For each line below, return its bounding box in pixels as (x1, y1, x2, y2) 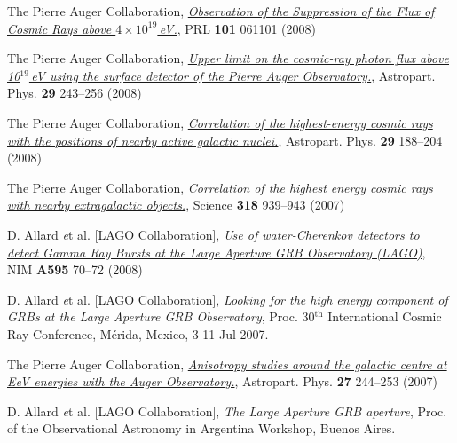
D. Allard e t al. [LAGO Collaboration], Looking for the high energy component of (7, 289, 448, 308)
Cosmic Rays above (7, 19, 112, 37)
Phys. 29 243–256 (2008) (7, 83, 142, 102)
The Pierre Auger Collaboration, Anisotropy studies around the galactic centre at (7, 354, 447, 373)
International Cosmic (327, 307, 442, 326)
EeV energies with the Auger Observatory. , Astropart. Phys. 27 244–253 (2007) (7, 372, 437, 391)
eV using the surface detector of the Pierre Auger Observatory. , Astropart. (31, 66, 436, 84)
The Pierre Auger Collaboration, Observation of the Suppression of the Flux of (7, 2, 435, 20)
